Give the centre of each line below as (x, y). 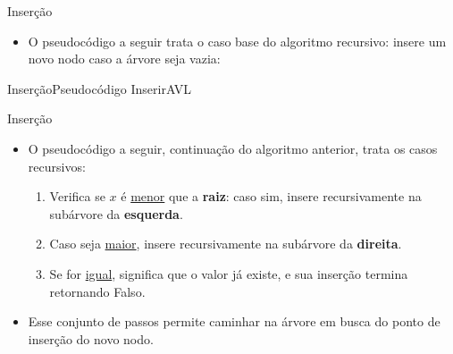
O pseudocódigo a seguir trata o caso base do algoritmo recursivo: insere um (237, 41)
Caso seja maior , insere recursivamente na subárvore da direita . (226, 244)
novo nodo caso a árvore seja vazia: (124, 59)
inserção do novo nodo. (91, 338)
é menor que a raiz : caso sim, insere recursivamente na (271, 196)
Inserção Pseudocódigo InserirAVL (100, 88)
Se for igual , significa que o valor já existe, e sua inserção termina (229, 273)
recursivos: (57, 166)
